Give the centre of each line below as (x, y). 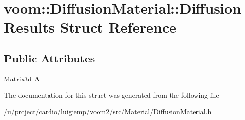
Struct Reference (118, 27)
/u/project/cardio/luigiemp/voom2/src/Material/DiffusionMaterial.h (108, 111)
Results (29, 27)
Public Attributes (49, 58)
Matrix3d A (22, 78)
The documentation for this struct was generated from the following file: (112, 95)
